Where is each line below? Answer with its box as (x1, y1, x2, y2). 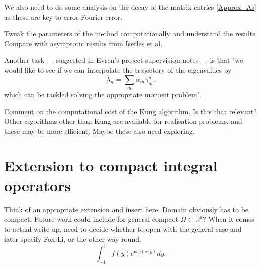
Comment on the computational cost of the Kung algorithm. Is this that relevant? (4, 106, 257, 116)
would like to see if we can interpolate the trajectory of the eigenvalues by (4, 64, 232, 75)
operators (4, 174, 71, 195)
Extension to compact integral (4, 155, 218, 175)
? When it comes (203, 214, 254, 224)
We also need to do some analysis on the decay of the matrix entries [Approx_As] (4, 2, 256, 12)
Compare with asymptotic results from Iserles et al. (4, 38, 163, 48)
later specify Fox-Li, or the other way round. (4, 233, 141, 244)
